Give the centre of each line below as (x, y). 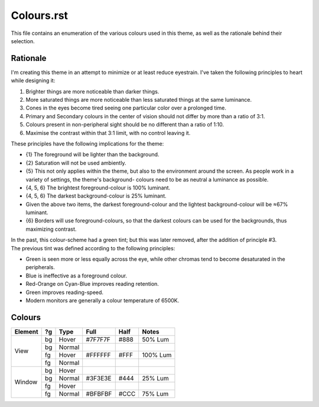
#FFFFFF (98, 355)
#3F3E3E (99, 378)
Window (26, 382)
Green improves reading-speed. (64, 292)
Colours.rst (39, 15)
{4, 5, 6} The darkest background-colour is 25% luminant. (96, 196)
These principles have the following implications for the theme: (87, 143)
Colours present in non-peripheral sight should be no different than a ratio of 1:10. (125, 125)
